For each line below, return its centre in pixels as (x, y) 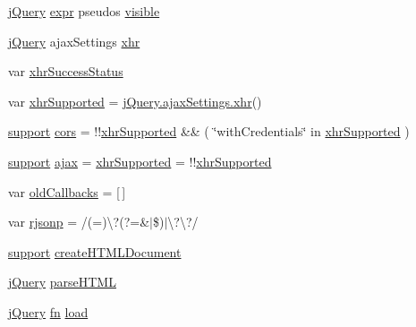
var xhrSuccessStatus (66, 71)
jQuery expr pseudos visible (84, 11)
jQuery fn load (48, 311)
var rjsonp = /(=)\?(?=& (79, 222)
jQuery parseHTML (62, 282)
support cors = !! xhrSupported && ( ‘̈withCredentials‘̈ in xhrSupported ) (209, 131)
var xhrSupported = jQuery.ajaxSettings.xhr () (135, 101)
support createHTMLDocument (95, 251)
